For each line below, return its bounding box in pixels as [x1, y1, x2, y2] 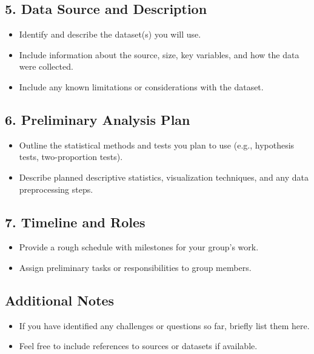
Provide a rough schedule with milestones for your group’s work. [19, 241, 259, 253]
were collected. [19, 60, 73, 73]
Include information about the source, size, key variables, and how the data [19, 48, 299, 61]
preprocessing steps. [19, 182, 93, 195]
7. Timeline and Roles [5, 212, 145, 231]
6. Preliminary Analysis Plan [5, 110, 190, 129]
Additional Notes [5, 290, 115, 309]
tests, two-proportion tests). [19, 150, 123, 163]
